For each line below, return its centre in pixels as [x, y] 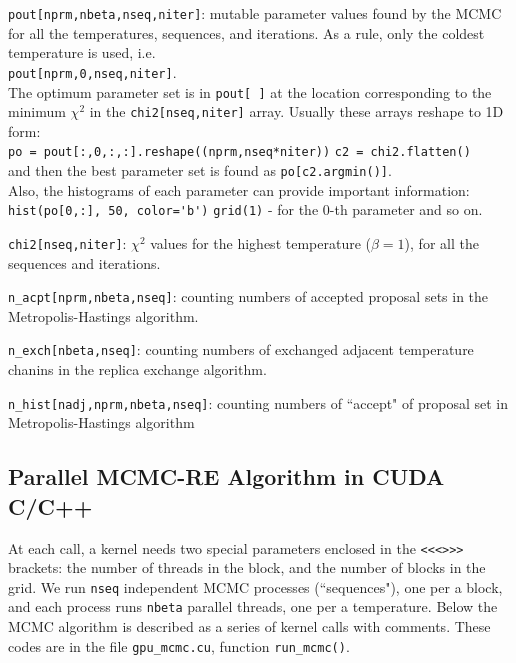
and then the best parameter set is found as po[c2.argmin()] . [200, 170]
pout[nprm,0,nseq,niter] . [92, 71]
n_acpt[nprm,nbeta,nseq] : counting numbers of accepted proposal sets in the [248, 296]
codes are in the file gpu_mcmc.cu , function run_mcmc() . [179, 645]
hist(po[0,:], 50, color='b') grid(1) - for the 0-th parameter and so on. [245, 209]
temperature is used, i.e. [82, 52]
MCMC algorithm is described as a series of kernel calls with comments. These [249, 626]
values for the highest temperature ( [260, 242]
